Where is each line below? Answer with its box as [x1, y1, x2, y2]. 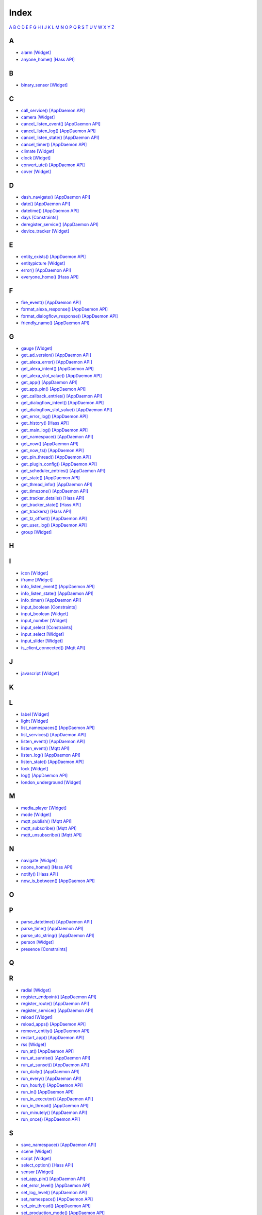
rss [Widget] [21, 1041, 46, 1047]
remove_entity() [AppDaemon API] [21, 1028, 90, 1034]
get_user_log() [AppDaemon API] [21, 522, 87, 528]
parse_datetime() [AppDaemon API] [21, 919, 92, 925]
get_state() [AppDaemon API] [21, 474, 80, 481]
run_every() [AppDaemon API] [21, 1076, 82, 1081]
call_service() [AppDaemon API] [21, 107, 85, 113]
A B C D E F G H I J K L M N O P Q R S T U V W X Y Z [9, 24, 115, 30]
